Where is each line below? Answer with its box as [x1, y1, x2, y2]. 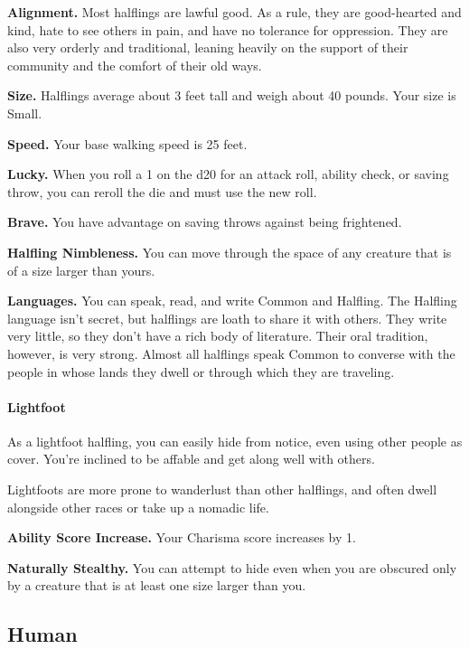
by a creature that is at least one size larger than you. [7, 576, 306, 595]
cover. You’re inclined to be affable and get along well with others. [7, 449, 375, 468]
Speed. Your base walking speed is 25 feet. [7, 134, 248, 153]
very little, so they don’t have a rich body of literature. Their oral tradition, [7, 326, 428, 345]
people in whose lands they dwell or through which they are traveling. [7, 362, 395, 381]
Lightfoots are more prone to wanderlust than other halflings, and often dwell [7, 480, 437, 499]
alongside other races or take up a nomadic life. [7, 497, 269, 516]
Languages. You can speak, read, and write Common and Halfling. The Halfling [7, 291, 457, 310]
